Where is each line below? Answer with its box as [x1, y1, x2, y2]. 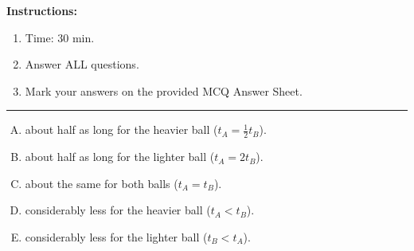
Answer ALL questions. [25, 56, 139, 73]
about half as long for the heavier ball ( [25, 121, 218, 138]
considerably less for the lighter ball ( [25, 228, 208, 245]
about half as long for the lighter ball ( [25, 148, 215, 165]
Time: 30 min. [25, 29, 95, 45]
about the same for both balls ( [25, 175, 178, 191]
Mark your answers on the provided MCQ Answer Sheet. [25, 82, 303, 99]
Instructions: [6, 2, 77, 18]
